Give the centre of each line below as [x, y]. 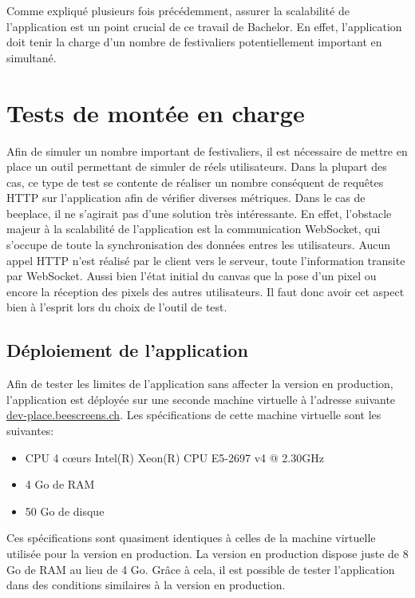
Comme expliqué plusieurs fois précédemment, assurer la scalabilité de [178, 10]
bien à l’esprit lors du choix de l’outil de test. [117, 307]
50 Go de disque [65, 511]
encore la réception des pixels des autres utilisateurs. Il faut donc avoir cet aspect [206, 291]
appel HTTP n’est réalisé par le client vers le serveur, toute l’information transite [206, 260]
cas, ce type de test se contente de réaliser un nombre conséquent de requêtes [195, 182]
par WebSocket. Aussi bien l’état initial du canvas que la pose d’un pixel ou [192, 276]
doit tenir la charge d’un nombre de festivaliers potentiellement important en [194, 42]
